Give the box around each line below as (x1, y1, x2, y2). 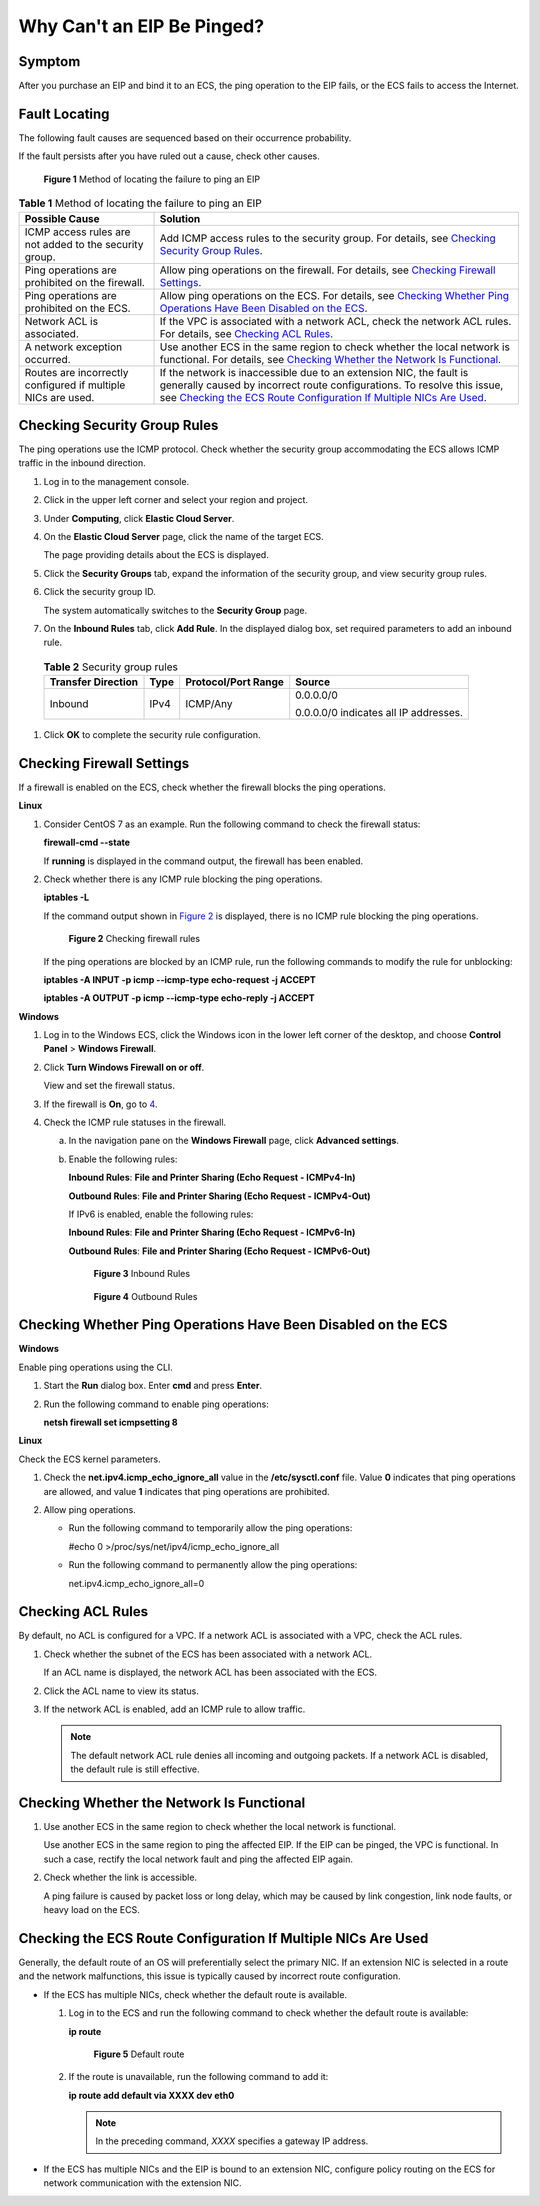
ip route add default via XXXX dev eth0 (68, 2089, 235, 2101)
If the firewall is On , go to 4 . (43, 1098, 158, 1110)
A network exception (24, 340, 123, 354)
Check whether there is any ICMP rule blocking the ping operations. (43, 873, 323, 885)
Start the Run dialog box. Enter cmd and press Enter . (43, 1380, 263, 1392)
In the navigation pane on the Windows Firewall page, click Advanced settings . (68, 1135, 400, 1147)
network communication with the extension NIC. (43, 2177, 242, 2189)
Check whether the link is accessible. (43, 1871, 198, 1884)
